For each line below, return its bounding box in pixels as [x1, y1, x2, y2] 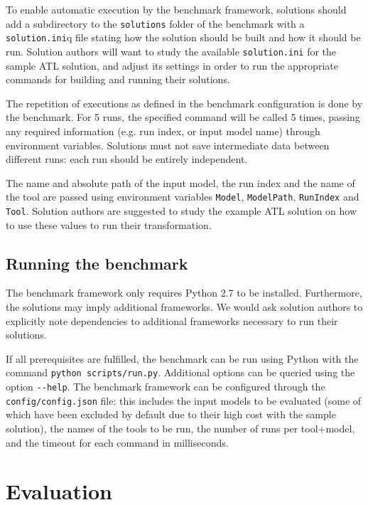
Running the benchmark [6, 252, 188, 274]
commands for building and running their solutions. [6, 72, 230, 87]
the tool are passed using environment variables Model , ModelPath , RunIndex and [6, 189, 359, 204]
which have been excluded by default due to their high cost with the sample [6, 407, 336, 422]
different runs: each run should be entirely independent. [6, 151, 248, 166]
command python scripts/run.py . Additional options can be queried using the [6, 365, 355, 380]
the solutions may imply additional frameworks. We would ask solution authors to [6, 299, 363, 314]
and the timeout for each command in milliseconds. [6, 435, 229, 450]
